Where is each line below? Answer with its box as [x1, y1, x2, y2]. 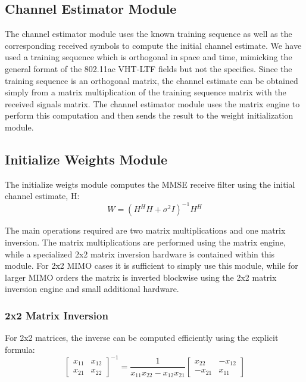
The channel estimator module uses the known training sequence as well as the [5, 27, 292, 40]
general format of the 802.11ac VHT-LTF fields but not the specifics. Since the [5, 62, 292, 74]
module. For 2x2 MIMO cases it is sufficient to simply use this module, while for [5, 259, 298, 272]
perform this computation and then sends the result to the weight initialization [5, 109, 293, 122]
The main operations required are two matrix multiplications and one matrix [5, 224, 286, 237]
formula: [5, 343, 35, 355]
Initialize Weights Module [5, 150, 168, 168]
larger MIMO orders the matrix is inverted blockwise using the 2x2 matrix [5, 271, 277, 283]
